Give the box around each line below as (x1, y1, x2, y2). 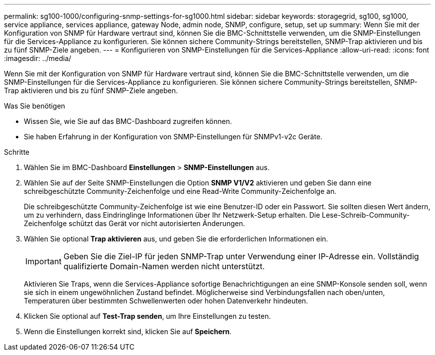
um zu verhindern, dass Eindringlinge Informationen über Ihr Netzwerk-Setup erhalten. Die (24, 211, 320, 219)
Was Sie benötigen (4, 102, 66, 110)
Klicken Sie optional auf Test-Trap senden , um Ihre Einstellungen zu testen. (24, 312, 271, 320)
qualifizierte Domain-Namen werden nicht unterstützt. (63, 261, 265, 271)
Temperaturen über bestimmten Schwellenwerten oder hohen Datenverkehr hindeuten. (24, 296, 308, 305)
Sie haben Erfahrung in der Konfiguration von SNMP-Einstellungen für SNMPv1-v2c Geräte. (24, 132, 323, 141)
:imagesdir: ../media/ (4, 54, 72, 62)
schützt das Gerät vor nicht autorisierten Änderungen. (69, 219, 245, 228)
